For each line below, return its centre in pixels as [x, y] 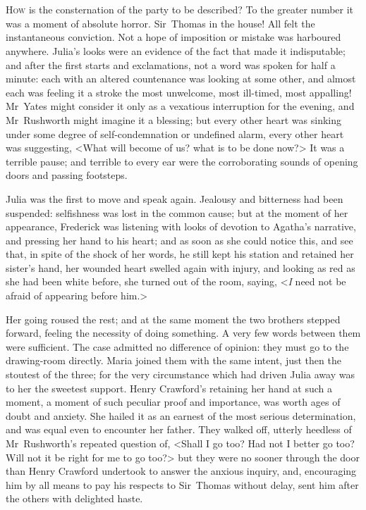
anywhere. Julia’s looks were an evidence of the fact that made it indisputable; [176, 50]
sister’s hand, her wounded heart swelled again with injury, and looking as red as [181, 267]
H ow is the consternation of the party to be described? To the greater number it [180, 10]
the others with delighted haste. [74, 498]
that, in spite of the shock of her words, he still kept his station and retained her [180, 254]
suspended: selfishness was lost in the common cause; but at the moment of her [177, 212]
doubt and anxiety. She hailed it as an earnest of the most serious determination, [181, 415]
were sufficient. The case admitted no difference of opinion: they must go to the [177, 346]
